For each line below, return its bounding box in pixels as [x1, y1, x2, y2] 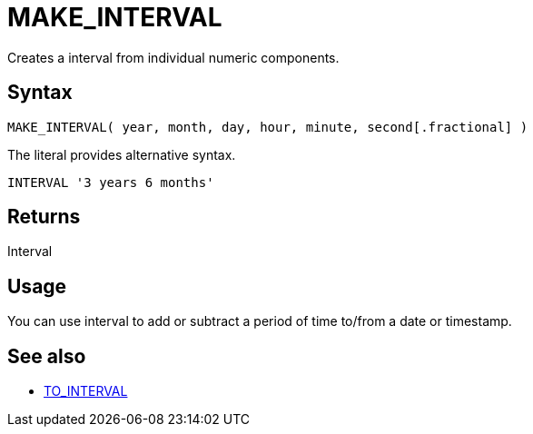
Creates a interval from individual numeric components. [7, 49, 340, 65]
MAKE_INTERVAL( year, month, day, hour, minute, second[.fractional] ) [7, 119, 528, 134]
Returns [7, 205, 81, 229]
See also [7, 344, 86, 368]
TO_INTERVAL [44, 383, 128, 399]
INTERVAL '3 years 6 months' [7, 174, 214, 190]
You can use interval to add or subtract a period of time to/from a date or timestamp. [7, 313, 512, 330]
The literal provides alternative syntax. [7, 146, 236, 163]
